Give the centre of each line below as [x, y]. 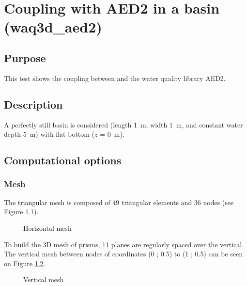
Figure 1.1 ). [21, 212]
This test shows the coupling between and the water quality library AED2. [115, 78]
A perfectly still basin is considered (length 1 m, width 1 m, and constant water [123, 124]
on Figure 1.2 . [25, 263]
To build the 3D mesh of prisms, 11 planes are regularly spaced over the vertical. [124, 244]
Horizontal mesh [47, 228]
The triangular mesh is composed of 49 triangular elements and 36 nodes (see [119, 202]
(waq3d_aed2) [53, 27]
